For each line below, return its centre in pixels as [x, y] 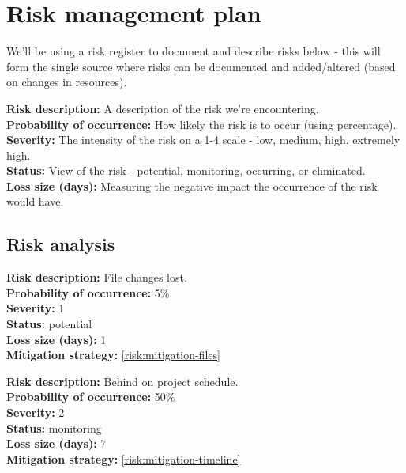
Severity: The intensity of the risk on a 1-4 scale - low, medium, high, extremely [203, 140]
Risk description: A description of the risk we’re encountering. [163, 108]
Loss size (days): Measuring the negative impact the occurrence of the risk [192, 185]
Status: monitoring [54, 428]
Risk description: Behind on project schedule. [122, 381]
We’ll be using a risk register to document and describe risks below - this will [194, 51]
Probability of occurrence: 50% [91, 397]
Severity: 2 [36, 412]
